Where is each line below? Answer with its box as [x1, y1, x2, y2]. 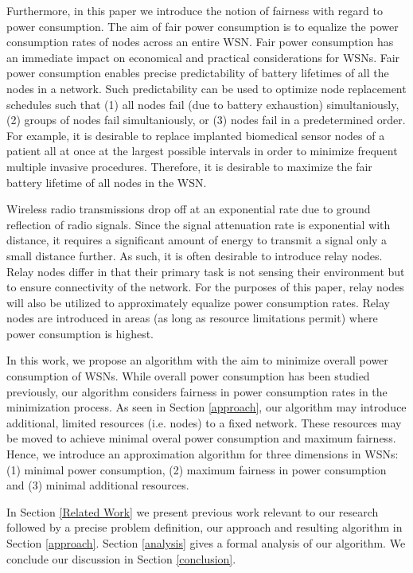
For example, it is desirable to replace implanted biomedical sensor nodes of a [6, 127, 385, 143]
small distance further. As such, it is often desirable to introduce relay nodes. [6, 247, 383, 263]
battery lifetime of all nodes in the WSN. [6, 173, 207, 190]
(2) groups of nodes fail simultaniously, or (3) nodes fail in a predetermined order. [6, 111, 406, 128]
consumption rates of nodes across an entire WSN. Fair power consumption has [6, 33, 394, 50]
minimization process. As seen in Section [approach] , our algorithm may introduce [6, 399, 407, 415]
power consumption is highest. [6, 325, 154, 341]
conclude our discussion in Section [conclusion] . [6, 550, 236, 567]
